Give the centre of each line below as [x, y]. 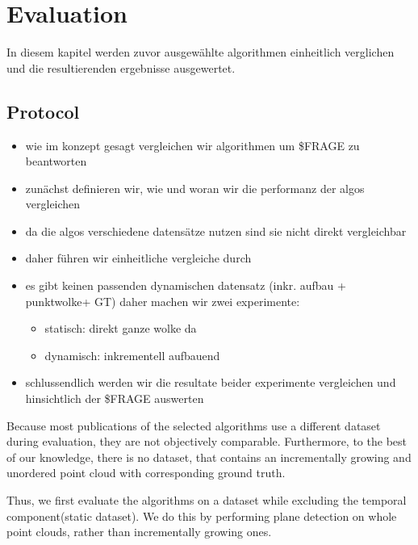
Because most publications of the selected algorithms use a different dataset [194, 425]
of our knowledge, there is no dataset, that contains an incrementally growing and [209, 457]
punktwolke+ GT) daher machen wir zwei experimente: [163, 301]
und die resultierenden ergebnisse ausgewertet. [121, 67]
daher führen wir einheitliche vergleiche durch [138, 258]
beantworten [56, 161]
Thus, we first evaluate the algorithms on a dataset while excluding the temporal [207, 500]
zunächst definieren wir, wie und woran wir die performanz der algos [195, 188]
